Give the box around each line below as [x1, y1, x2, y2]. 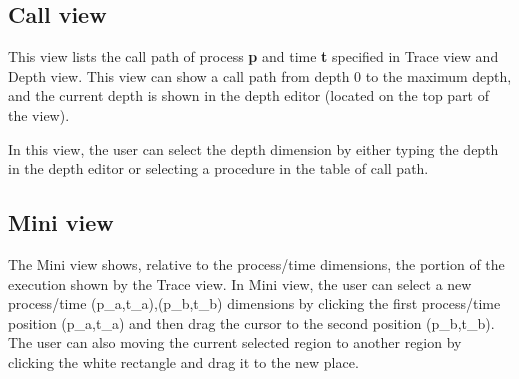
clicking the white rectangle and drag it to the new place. [8, 351, 359, 372]
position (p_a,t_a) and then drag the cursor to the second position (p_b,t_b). [8, 312, 495, 333]
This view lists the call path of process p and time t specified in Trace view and [8, 46, 499, 67]
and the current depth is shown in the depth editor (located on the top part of [8, 85, 490, 106]
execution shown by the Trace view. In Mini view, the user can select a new [8, 273, 472, 294]
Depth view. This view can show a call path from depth [8, 65, 350, 86]
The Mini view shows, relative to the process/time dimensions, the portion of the [8, 253, 505, 274]
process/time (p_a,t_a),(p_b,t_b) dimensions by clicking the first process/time [8, 293, 501, 314]
